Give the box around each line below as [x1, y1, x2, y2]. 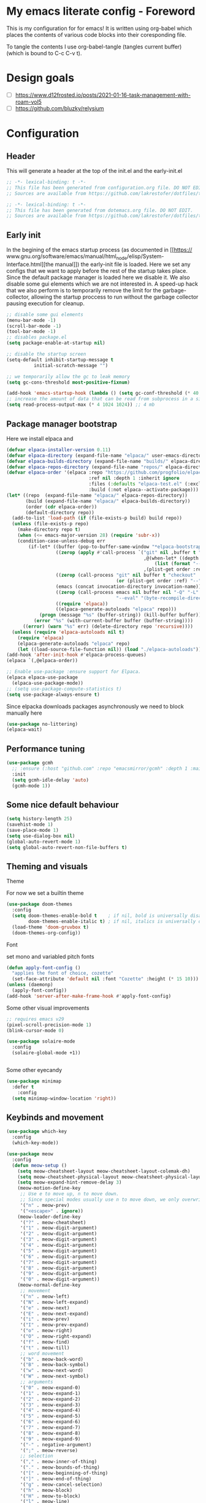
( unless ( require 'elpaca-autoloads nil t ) [12, 629, 124, 635]
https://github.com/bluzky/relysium [15, 104, 104, 112]
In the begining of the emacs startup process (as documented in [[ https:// [6, 246, 193, 254]
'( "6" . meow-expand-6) [20, 1419, 81, 1425]
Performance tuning [6, 744, 85, 754]
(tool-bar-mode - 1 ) [6, 329, 56, 335]
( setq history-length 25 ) [6, 816, 72, 822]
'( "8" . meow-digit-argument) [20, 1265, 97, 1271]
